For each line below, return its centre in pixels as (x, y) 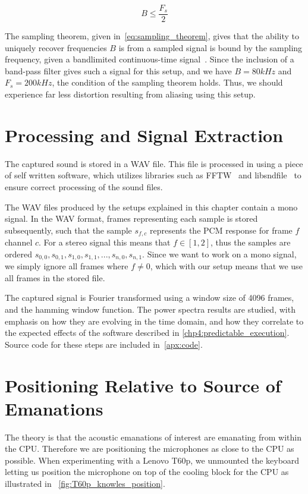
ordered (18, 254)
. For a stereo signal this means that (105, 242)
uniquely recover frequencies (56, 47)
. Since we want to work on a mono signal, (219, 254)
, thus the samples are (251, 242)
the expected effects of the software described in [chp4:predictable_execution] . (147, 333)
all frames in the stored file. (55, 277)
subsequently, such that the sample (68, 230)
